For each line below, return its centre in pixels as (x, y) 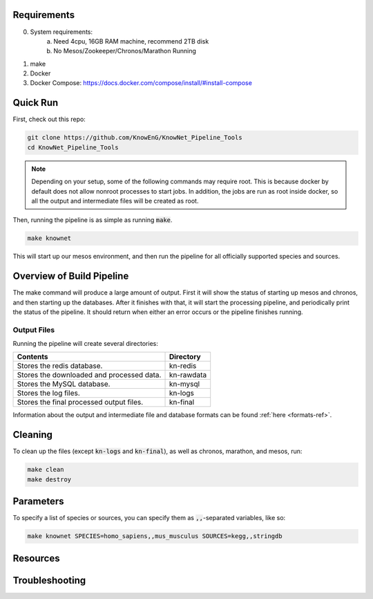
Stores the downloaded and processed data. (89, 375)
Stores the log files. (49, 393)
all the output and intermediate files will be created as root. (115, 201)
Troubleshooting (49, 580)
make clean (46, 470)
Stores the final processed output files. (80, 403)
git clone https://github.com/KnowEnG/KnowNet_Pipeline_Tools (135, 138)
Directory (185, 357)
